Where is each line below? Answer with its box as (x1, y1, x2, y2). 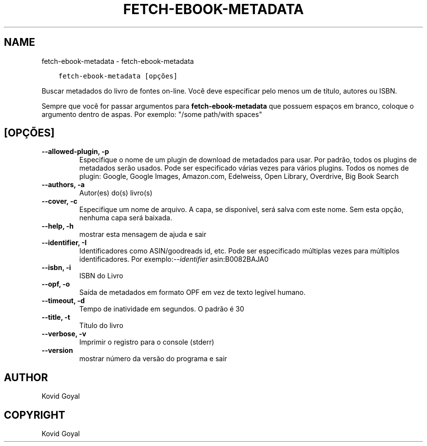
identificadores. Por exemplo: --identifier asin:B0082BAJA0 (79, 255, 269, 264)
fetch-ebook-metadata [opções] (58, 72, 178, 80)
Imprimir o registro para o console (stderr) (79, 338, 214, 347)
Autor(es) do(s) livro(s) (79, 189, 153, 197)
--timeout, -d (41, 296, 85, 305)
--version (41, 346, 73, 355)
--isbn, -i (41, 263, 71, 272)
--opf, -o (41, 280, 70, 289)
